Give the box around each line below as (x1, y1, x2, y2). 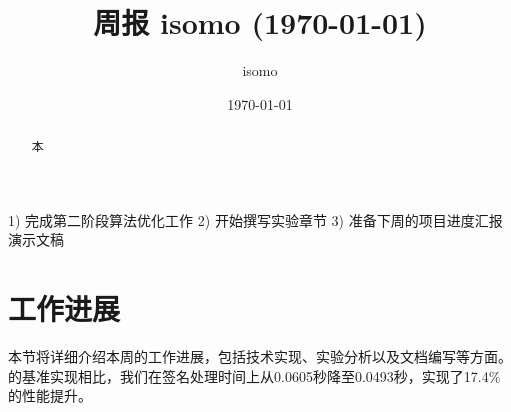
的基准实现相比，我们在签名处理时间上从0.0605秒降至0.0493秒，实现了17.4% (8, 365, 501, 386)
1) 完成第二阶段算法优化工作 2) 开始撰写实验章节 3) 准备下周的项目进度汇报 (8, 209, 503, 230)
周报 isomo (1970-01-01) (93, 2, 427, 43)
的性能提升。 (8, 385, 92, 406)
